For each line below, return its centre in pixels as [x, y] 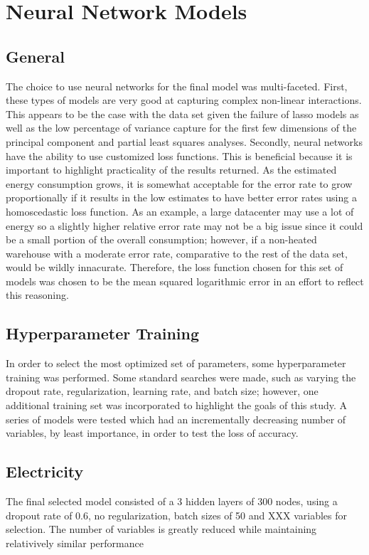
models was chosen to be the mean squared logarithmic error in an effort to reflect [185, 281]
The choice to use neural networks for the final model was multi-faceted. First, [177, 86]
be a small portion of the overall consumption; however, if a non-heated [161, 239]
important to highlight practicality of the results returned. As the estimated [171, 170]
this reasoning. [37, 295]
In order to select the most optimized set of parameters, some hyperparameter [176, 363]
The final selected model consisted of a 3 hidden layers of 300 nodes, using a [172, 501]
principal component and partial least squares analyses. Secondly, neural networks [184, 141]
